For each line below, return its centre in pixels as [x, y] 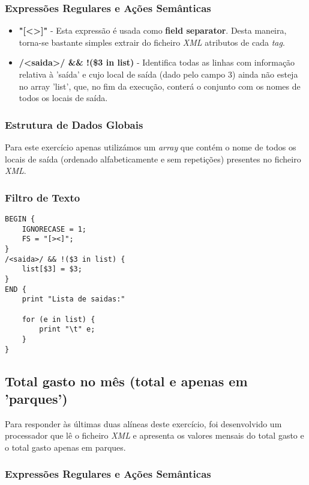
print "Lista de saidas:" [73, 299]
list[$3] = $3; [52, 269]
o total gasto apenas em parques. [65, 447]
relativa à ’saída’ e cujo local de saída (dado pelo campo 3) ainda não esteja [158, 74]
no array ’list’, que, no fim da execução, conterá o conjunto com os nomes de [160, 86]
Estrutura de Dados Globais [74, 124]
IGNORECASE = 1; [54, 229]
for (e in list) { [58, 319]
